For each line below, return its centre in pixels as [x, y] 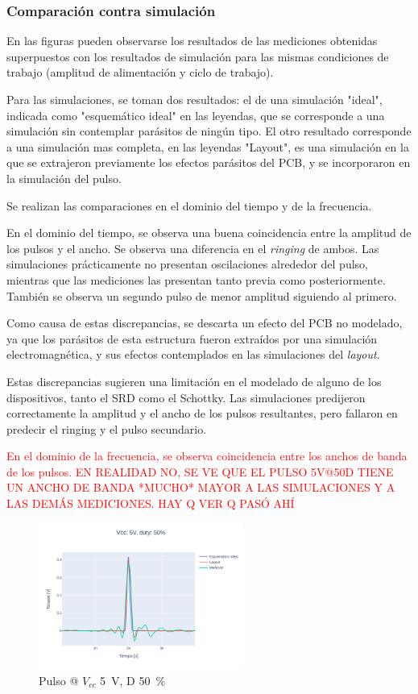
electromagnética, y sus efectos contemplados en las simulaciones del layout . [193, 354]
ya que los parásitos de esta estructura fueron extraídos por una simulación [192, 338]
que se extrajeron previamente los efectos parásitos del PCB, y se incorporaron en [209, 162]
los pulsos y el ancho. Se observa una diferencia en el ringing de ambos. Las [193, 248]
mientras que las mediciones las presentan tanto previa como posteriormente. [196, 279]
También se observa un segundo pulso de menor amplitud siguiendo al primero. [202, 295]
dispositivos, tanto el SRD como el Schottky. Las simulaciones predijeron [186, 397]
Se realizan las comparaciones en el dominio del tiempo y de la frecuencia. [189, 205]
